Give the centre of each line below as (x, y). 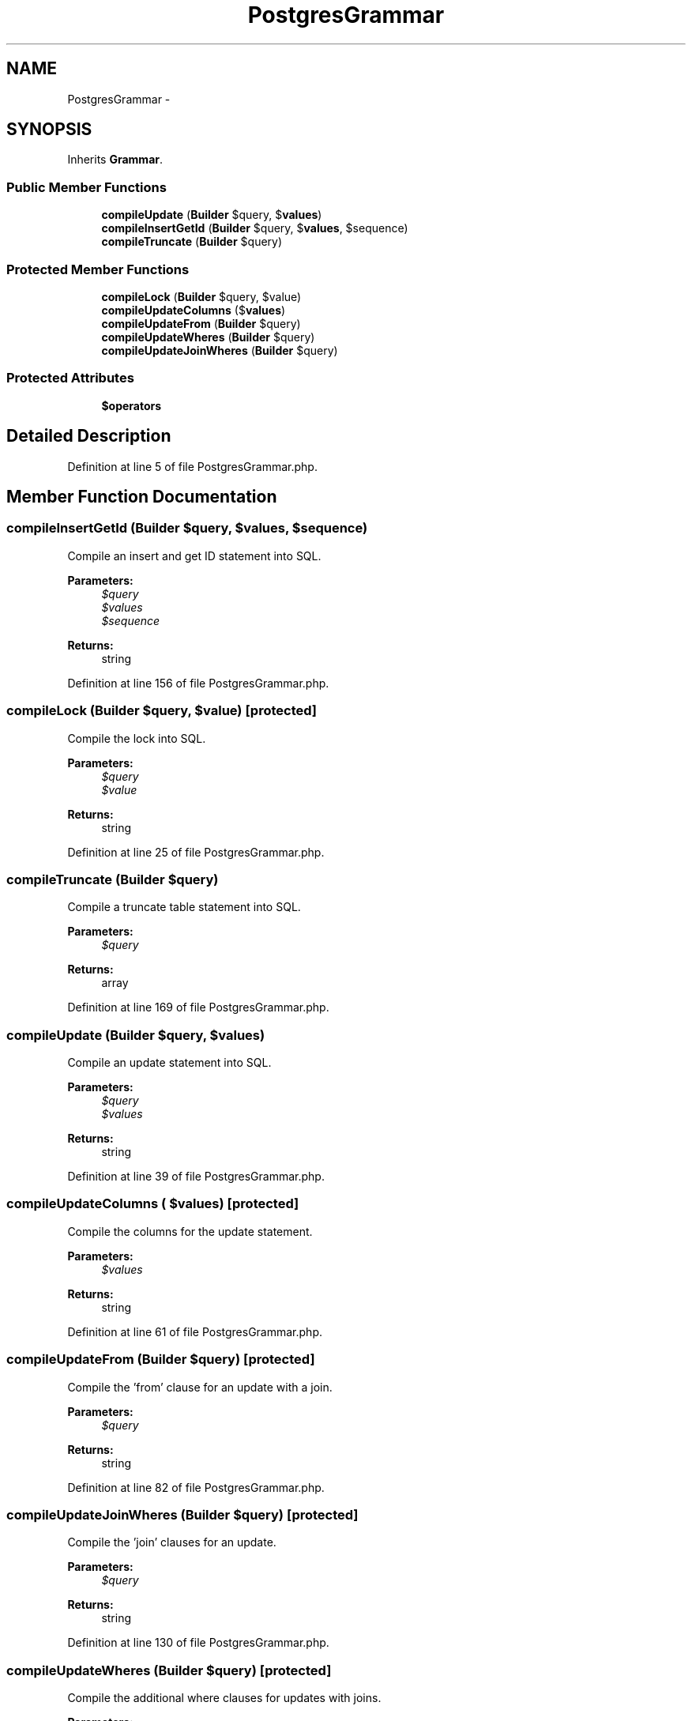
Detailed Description (89, 436)
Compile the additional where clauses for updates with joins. (224, 1698)
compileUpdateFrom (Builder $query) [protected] (161, 1359)
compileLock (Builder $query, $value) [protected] (162, 711)
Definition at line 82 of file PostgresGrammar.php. (196, 1487)
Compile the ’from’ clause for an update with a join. (200, 1387)
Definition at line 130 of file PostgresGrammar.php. (198, 1643)
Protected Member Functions (98, 269)
